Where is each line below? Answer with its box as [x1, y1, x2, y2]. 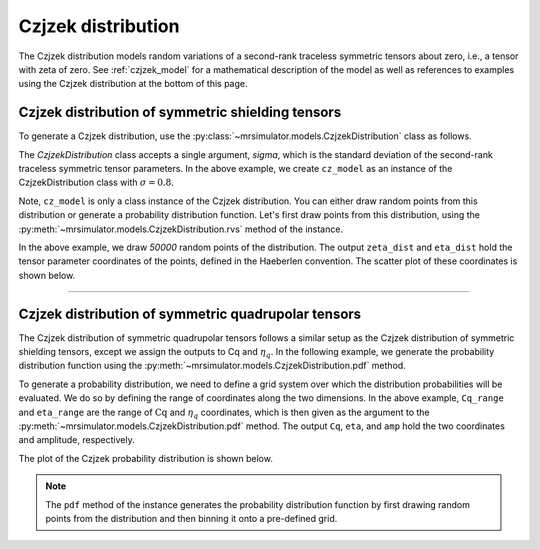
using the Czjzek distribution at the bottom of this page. [18, 78, 248, 90]
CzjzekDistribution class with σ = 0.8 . [18, 176, 175, 189]
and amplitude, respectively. [18, 434, 135, 446]
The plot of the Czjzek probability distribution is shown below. [18, 452, 274, 464]
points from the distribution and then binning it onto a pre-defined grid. [45, 512, 338, 524]
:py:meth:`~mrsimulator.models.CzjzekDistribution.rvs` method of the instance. [18, 223, 344, 235]
